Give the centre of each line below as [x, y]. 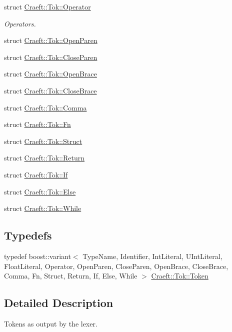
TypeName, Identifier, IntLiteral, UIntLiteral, [152, 256]
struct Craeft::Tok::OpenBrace [50, 74]
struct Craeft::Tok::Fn [37, 124]
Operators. [20, 23]
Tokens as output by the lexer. [51, 323]
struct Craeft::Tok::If [36, 174]
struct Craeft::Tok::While [43, 208]
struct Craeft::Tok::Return [44, 158]
